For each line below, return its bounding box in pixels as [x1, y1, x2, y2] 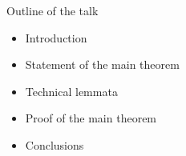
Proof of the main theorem [25, 110, 157, 126]
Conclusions [25, 136, 84, 153]
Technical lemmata [25, 82, 118, 99]
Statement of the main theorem [25, 56, 180, 73]
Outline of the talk [6, 2, 99, 18]
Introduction [25, 29, 87, 46]
